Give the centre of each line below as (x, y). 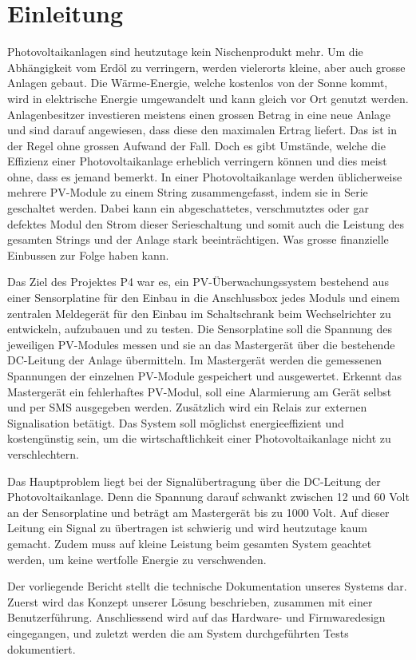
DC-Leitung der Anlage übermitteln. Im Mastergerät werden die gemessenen (194, 360)
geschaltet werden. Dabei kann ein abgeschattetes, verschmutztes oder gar (188, 208)
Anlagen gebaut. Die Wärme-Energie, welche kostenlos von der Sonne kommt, (198, 83)
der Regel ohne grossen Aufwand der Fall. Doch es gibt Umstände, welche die (196, 145)
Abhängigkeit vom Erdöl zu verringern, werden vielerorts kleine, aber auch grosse (206, 67)
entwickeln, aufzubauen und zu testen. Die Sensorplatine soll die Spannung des (200, 329)
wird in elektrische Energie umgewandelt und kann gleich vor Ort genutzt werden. (208, 98)
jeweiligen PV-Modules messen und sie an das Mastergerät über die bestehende (201, 344)
